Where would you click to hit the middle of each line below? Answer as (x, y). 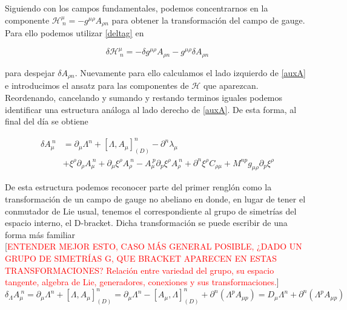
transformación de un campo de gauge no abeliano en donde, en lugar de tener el (155, 199)
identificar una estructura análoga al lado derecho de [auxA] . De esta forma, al (151, 109)
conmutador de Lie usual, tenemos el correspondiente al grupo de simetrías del (151, 211)
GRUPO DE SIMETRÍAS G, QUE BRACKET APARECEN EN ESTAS (141, 258)
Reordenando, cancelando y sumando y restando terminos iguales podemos (144, 97)
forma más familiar (40, 234)
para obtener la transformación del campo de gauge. (208, 20)
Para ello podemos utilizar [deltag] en (74, 33)
